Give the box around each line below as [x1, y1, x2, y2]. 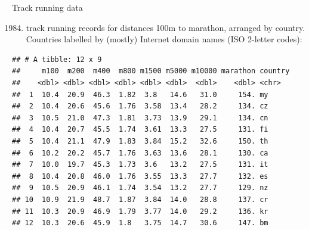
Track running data [12, 1, 83, 13]
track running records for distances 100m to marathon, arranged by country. [26, 21, 305, 33]
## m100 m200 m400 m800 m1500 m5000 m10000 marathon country [12, 67, 290, 76]
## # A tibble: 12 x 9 [12, 55, 102, 64]
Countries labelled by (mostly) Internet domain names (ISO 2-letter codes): [26, 33, 302, 45]
